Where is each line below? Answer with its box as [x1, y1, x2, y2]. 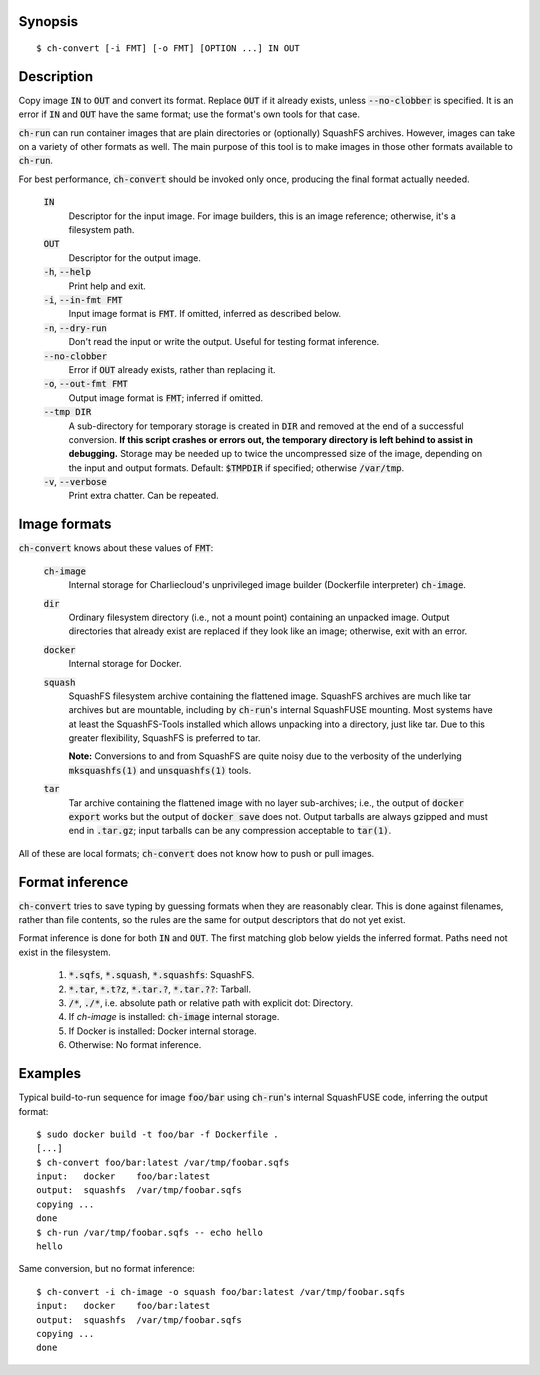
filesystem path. [68, 224, 135, 236]
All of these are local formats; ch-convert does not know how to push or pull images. [18, 847, 375, 859]
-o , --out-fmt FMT [43, 378, 129, 390]
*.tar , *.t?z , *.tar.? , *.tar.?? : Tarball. [68, 983, 252, 995]
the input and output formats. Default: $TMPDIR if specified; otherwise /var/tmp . [68, 461, 405, 474]
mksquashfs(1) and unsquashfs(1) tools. [68, 764, 252, 776]
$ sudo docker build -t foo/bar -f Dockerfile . [36, 1128, 279, 1140]
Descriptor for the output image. [68, 251, 202, 264]
